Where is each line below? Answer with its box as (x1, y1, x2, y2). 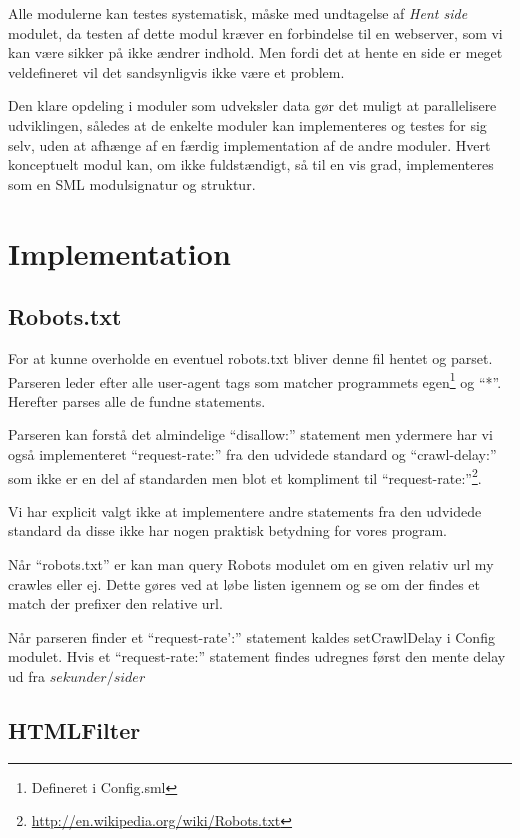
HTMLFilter (8, 714, 141, 745)
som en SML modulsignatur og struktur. (8, 173, 256, 194)
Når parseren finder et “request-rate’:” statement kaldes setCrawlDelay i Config (8, 626, 495, 647)
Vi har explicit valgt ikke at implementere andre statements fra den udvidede (8, 500, 482, 521)
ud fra (8, 665, 46, 686)
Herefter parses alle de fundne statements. (8, 390, 266, 411)
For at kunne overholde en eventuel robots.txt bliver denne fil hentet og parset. (8, 347, 493, 368)
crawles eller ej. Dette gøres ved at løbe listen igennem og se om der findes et (8, 573, 480, 594)
